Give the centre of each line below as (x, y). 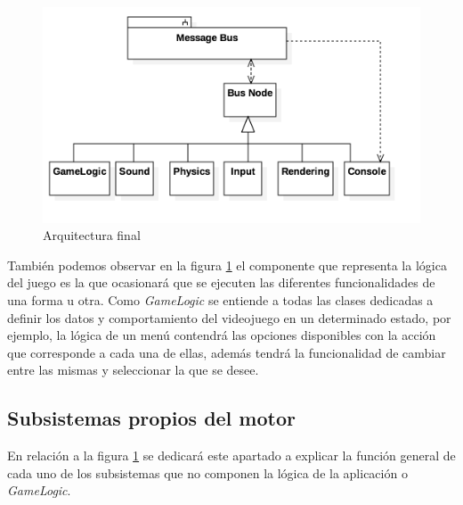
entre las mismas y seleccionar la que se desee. (133, 370)
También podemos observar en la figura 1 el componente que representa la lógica (227, 265)
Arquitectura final (92, 235)
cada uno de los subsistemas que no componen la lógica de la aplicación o (207, 472)
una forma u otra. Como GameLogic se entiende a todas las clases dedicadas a (220, 299)
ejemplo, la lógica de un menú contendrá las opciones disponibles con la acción (222, 335)
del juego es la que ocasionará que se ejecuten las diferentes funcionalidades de (221, 282)
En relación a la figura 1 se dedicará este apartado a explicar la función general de (231, 455)
